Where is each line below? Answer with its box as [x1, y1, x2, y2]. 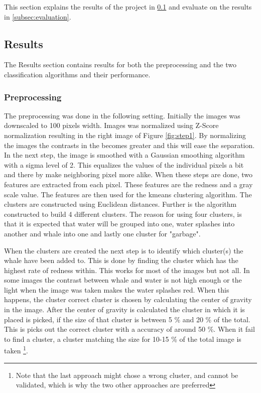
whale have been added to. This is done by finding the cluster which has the [4, 255, 238, 266]
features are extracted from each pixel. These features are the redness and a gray [4, 179, 253, 189]
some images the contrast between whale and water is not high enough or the [4, 275, 242, 285]
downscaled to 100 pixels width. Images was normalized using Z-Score [4, 120, 219, 130]
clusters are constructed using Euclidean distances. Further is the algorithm [4, 199, 237, 209]
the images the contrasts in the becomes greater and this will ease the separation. [4, 140, 255, 150]
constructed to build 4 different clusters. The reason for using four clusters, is [4, 208, 242, 219]
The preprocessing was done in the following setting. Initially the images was [4, 110, 240, 120]
